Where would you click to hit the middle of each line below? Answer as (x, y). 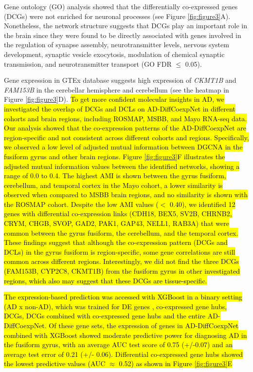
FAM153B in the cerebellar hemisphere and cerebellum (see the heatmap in (117, 89)
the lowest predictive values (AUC (55, 363)
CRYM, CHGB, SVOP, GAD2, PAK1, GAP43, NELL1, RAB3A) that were (117, 223)
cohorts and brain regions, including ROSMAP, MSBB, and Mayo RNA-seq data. (126, 118)
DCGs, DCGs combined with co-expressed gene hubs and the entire (105, 316)
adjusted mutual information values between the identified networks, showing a (122, 166)
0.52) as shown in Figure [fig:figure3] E (175, 363)
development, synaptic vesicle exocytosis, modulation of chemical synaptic (114, 54)
